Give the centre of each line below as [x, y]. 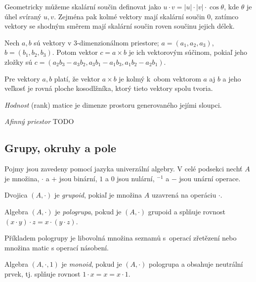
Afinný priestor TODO [39, 121]
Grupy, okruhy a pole [61, 148]
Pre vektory [22, 78]
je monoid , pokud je [92, 264]
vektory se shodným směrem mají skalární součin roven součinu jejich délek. [120, 26]
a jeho [232, 78]
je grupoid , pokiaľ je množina [98, 195]
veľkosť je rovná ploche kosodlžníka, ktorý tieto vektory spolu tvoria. [109, 88]
